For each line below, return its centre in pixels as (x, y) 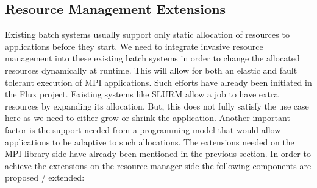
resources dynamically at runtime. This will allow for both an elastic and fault (151, 70)
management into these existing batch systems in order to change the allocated (152, 58)
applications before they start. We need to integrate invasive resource (134, 46)
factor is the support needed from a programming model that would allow (143, 129)
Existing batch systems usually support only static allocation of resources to (147, 34)
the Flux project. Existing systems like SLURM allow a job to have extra (142, 94)
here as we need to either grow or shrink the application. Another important (148, 118)
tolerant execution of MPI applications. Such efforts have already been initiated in (158, 82)
